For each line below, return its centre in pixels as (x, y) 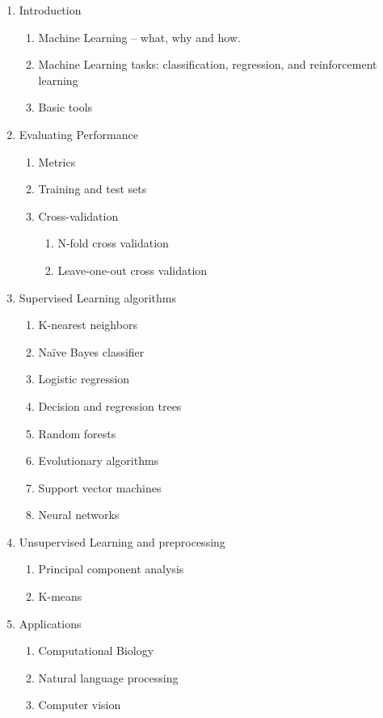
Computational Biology (96, 650)
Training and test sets (93, 189)
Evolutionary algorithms (99, 460)
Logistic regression (84, 379)
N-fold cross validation (113, 243)
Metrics (57, 161)
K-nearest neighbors (88, 325)
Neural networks (79, 515)
